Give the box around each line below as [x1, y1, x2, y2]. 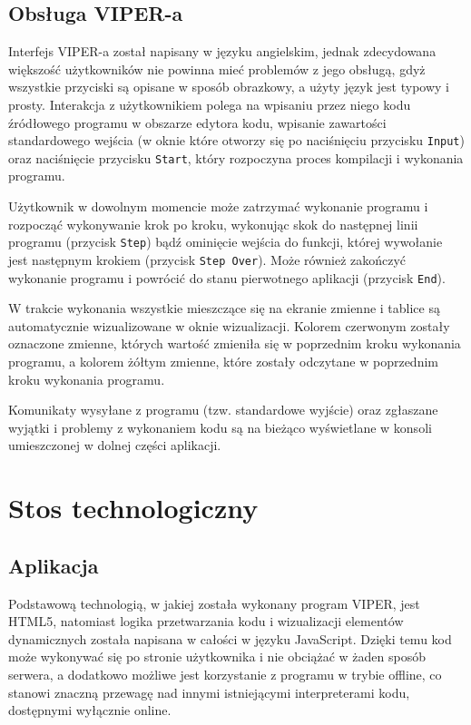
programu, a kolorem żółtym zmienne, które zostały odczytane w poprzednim [8, 352, 438, 371]
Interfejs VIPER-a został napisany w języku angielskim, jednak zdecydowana [8, 42, 437, 61]
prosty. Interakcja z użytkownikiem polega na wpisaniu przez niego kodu [8, 94, 411, 113]
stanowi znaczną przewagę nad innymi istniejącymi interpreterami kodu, [8, 682, 410, 701]
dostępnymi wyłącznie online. [8, 701, 172, 720]
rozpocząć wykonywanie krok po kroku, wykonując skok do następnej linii [8, 214, 418, 233]
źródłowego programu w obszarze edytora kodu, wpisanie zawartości [8, 113, 387, 132]
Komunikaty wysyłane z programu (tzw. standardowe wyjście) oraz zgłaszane [8, 400, 438, 419]
